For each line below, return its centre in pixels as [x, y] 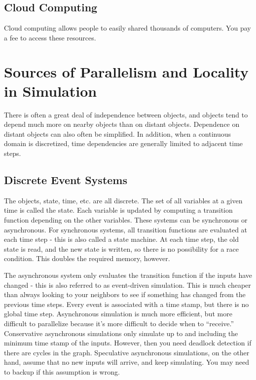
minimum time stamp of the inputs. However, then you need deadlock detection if [128, 343]
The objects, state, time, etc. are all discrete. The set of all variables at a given [123, 200]
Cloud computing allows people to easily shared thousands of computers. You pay [128, 28]
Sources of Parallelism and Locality [126, 71]
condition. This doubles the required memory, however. [87, 258]
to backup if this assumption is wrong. [62, 371]
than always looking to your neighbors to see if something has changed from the [125, 294]
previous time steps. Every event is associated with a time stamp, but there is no [127, 304]
